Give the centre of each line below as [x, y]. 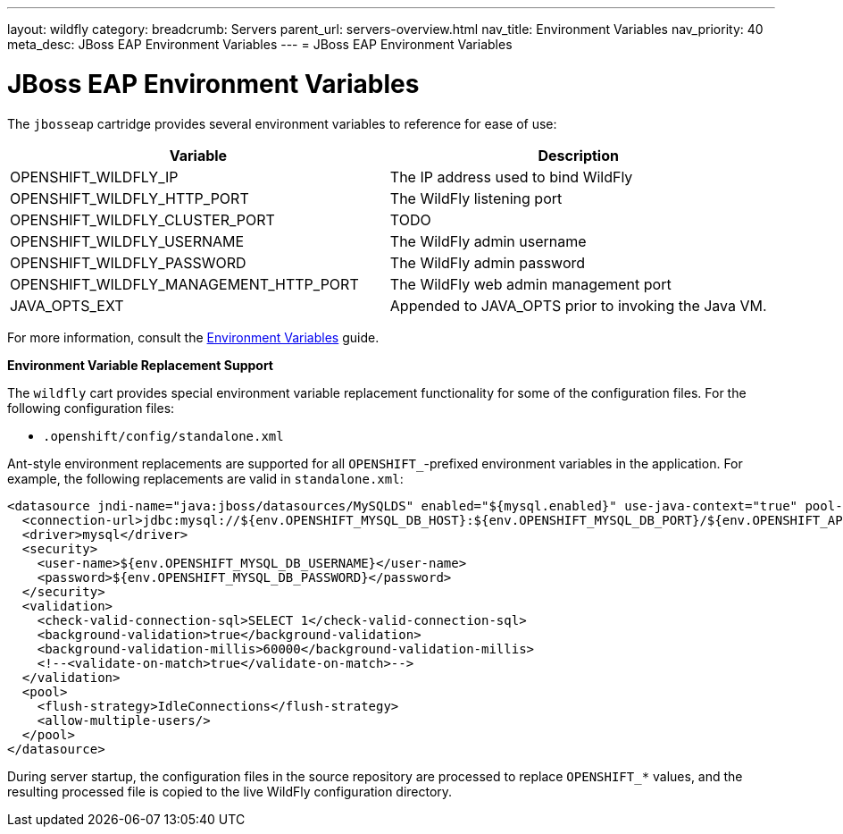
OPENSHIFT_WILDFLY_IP [94, 177]
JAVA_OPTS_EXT [67, 305]
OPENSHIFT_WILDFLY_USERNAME [127, 241]
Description [578, 155]
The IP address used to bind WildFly [511, 177]
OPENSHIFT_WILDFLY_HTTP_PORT [129, 198]
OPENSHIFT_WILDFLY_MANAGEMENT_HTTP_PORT [184, 284]
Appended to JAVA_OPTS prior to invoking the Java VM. [578, 305]
